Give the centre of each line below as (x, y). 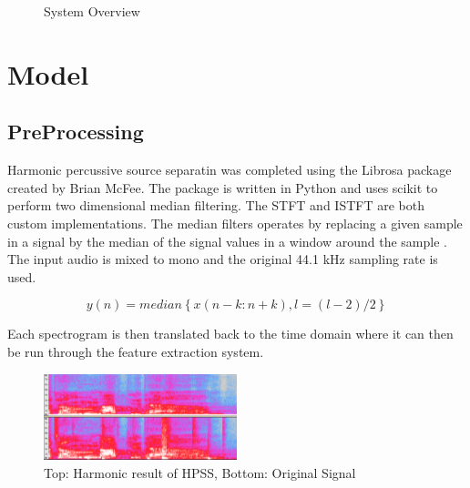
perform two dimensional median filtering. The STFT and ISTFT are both (216, 205)
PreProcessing (76, 132)
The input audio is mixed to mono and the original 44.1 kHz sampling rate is (223, 259)
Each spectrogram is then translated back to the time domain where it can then (230, 334)
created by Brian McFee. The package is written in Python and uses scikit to (223, 187)
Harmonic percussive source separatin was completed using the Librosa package (230, 170)
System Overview (92, 11)
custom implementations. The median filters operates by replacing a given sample (235, 223)
